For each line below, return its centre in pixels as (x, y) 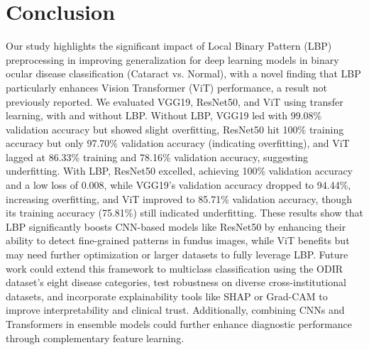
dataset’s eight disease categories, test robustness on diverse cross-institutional (176, 282)
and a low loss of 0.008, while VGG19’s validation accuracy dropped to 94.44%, (178, 185)
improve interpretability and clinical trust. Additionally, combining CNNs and (175, 310)
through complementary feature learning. (95, 338)
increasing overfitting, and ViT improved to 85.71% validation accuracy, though (179, 198)
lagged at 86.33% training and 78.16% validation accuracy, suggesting (157, 157)
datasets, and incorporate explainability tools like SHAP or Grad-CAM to (167, 296)
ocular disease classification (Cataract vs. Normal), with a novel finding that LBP (183, 73)
